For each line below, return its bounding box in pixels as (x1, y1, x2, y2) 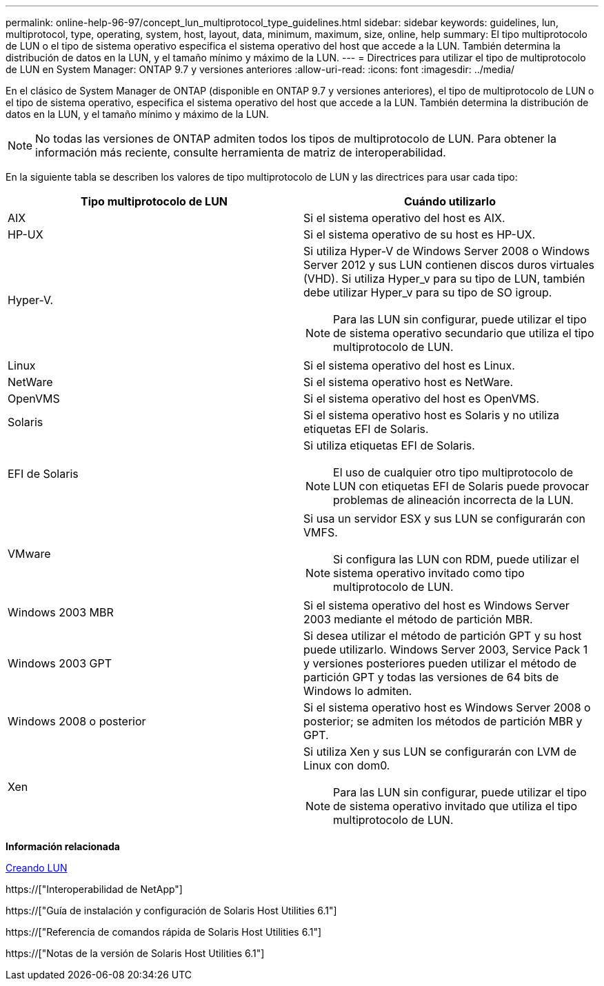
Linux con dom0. (303, 758, 390, 772)
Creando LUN (6, 862, 68, 874)
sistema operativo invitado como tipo (333, 566, 525, 580)
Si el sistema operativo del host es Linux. (303, 359, 515, 372)
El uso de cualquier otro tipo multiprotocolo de (333, 465, 574, 479)
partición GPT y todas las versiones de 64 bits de (303, 670, 559, 684)
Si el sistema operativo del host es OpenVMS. (303, 392, 539, 405)
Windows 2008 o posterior (8, 714, 146, 728)
